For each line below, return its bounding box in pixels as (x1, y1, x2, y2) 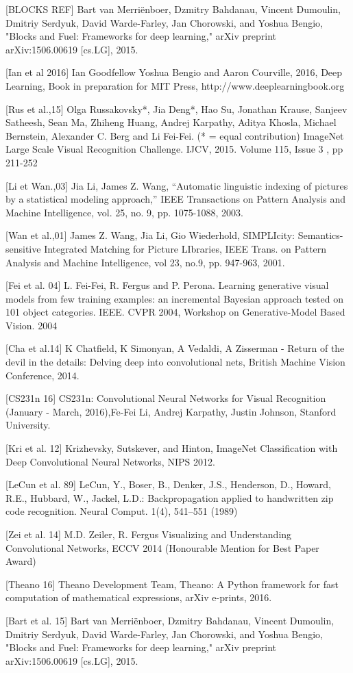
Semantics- (297, 228, 343, 242)
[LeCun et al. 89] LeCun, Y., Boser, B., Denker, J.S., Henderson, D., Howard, (5, 477, 331, 492)
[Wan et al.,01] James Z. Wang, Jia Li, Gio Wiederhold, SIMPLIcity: (5, 228, 295, 242)
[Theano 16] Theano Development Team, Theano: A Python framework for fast (5, 576, 339, 591)
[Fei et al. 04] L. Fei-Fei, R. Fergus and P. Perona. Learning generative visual (5, 278, 329, 292)
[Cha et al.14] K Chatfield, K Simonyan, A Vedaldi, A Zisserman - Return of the (5, 341, 345, 355)
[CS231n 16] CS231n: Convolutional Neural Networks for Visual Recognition (5, 391, 326, 405)
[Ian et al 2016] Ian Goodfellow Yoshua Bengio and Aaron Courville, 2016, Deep (5, 65, 343, 79)
